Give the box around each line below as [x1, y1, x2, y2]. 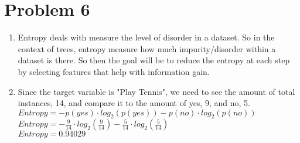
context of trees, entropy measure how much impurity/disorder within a [18, 42, 276, 55]
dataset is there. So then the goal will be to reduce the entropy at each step [18, 54, 290, 66]
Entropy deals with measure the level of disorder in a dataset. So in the [18, 31, 275, 43]
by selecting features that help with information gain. [18, 65, 210, 77]
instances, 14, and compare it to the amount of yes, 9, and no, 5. [18, 97, 250, 109]
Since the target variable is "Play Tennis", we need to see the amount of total [18, 85, 295, 97]
